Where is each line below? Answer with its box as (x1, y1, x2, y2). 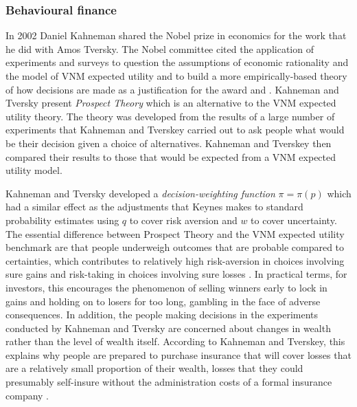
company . (5, 388, 49, 402)
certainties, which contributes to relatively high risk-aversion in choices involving (5, 253, 345, 267)
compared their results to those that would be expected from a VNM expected (5, 149, 336, 164)
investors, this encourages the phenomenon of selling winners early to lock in (5, 280, 327, 294)
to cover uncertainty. (251, 212, 337, 227)
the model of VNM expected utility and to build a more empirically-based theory (5, 69, 347, 82)
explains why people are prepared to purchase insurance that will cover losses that (5, 347, 352, 362)
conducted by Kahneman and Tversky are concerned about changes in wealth (5, 320, 331, 335)
